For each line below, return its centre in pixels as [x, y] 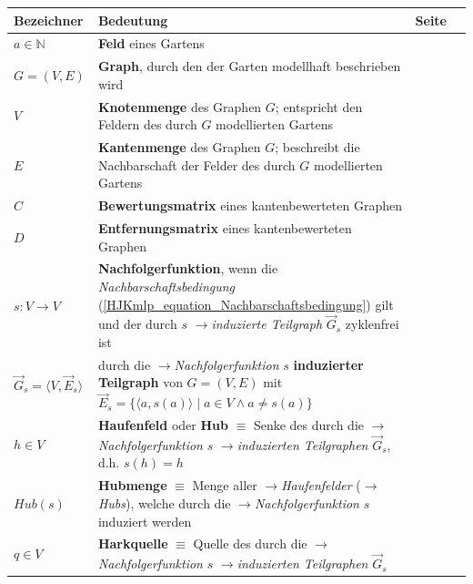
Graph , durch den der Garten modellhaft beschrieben [249, 66]
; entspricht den [319, 106]
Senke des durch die [308, 425]
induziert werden [145, 521]
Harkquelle [133, 543]
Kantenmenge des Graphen [179, 147]
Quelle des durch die [250, 543]
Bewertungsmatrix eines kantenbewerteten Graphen [250, 205]
